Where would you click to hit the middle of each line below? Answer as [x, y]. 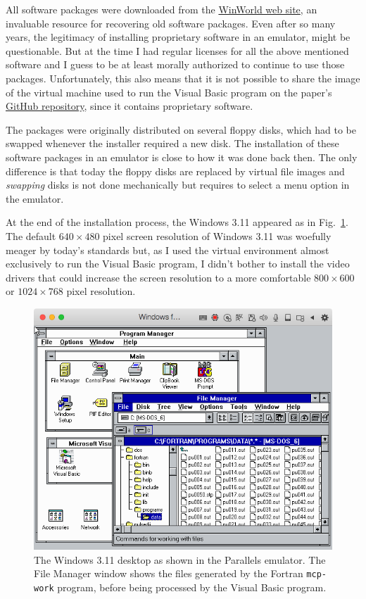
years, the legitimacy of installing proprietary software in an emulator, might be [178, 37]
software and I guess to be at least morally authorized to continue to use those [175, 64]
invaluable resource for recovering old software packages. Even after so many [171, 23]
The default [31, 235]
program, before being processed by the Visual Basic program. [192, 587]
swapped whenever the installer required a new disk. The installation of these [172, 143]
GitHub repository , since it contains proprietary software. [130, 106]
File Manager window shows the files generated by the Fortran [169, 573]
